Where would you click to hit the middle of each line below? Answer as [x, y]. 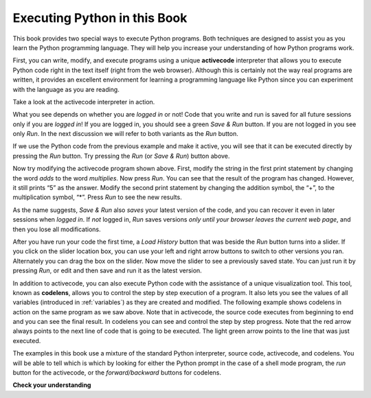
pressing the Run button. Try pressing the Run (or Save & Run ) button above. [121, 156]
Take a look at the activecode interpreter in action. [84, 102]
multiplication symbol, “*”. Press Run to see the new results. [97, 197]
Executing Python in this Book [100, 18]
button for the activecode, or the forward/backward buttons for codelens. [117, 373]
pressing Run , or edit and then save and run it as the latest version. [107, 270]
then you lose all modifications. [57, 229]
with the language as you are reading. [66, 89]
